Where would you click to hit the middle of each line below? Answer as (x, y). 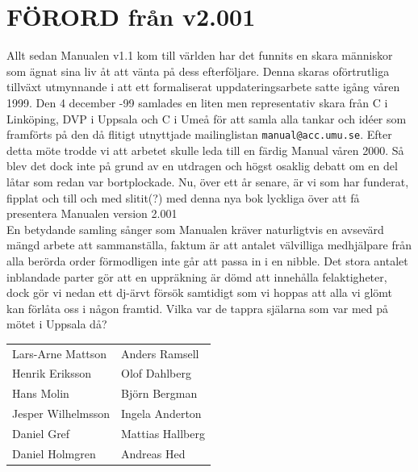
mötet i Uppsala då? (57, 324)
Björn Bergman (159, 393)
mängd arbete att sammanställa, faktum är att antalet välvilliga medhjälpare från (209, 245)
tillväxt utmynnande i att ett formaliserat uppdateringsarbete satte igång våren (203, 87)
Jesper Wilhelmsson (61, 414)
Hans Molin (41, 393)
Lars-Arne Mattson (60, 353)
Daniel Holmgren (54, 453)
